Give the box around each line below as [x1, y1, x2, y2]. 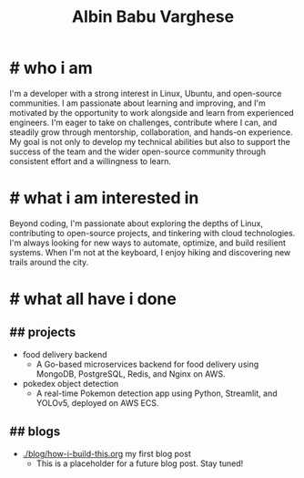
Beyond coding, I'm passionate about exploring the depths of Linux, [9, 217, 264, 229]
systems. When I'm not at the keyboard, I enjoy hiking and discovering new [9, 246, 291, 257]
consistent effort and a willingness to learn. [9, 155, 171, 166]
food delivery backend [22, 348, 107, 359]
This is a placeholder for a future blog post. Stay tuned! [35, 458, 244, 469]
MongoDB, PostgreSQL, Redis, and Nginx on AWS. [35, 368, 226, 379]
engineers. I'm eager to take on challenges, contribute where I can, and [9, 117, 278, 128]
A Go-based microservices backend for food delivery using [35, 358, 259, 369]
